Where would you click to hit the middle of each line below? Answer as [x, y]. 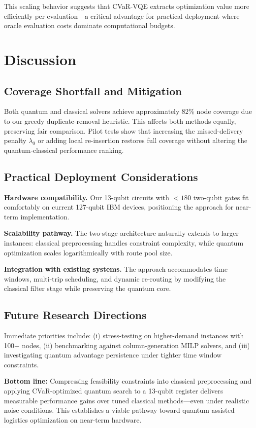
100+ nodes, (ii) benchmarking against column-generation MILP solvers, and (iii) [127, 345]
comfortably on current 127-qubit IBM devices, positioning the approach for [119, 207]
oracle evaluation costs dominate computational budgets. [90, 25]
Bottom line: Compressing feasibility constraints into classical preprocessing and [128, 381]
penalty [15, 140]
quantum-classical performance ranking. [64, 150]
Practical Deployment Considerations [101, 176]
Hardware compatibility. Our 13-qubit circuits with [87, 197]
